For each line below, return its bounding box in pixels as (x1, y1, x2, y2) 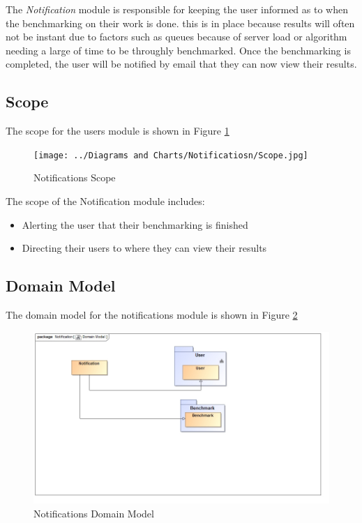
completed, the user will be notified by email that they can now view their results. (6, 56, 357, 71)
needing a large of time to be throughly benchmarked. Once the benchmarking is (6, 43, 351, 57)
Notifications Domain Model (33, 506, 154, 520)
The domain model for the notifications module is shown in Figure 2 (6, 308, 298, 321)
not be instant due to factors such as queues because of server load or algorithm (6, 29, 347, 44)
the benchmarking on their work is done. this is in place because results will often (6, 15, 355, 30)
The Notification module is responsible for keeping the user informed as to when (6, 2, 348, 16)
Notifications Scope (33, 170, 116, 185)
